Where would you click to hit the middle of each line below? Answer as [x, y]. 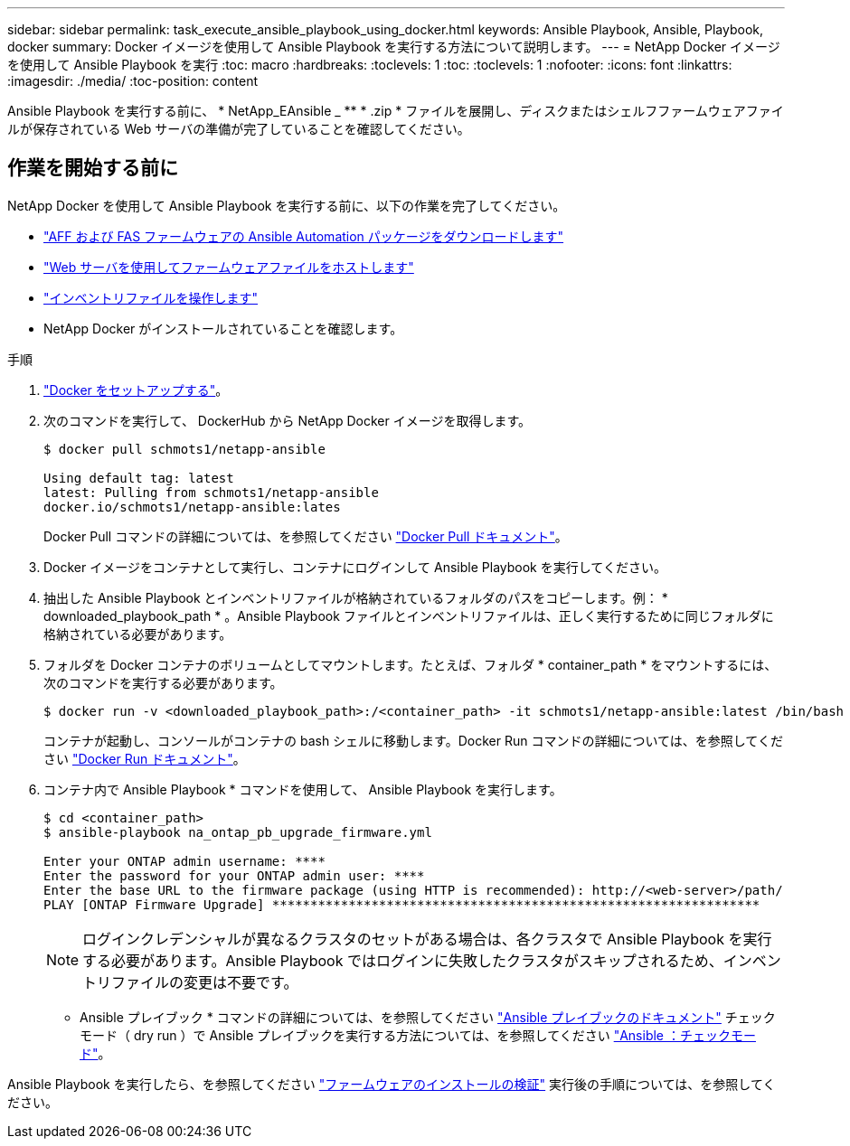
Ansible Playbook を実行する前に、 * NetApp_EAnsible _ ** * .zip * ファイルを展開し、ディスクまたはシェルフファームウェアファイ [396, 111]
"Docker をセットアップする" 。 [136, 390]
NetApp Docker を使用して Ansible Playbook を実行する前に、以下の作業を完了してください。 [287, 205]
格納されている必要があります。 [138, 634]
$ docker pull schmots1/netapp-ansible [184, 449]
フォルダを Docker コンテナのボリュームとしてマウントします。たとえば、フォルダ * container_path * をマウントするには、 [411, 664]
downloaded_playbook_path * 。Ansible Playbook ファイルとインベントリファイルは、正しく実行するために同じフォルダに [409, 615]
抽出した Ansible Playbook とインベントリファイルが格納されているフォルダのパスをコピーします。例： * [356, 597]
